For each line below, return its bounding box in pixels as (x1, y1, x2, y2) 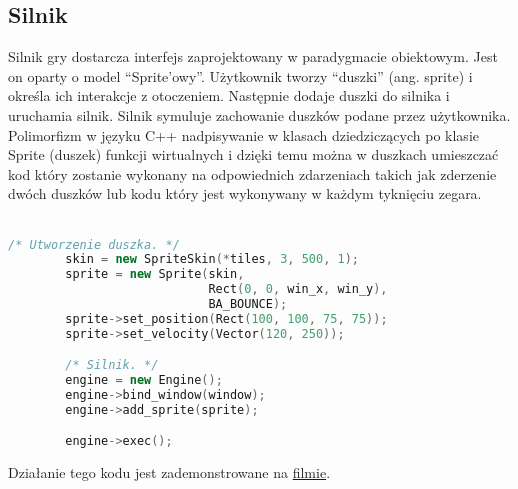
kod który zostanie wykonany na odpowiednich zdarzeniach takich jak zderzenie (8, 163, 497, 184)
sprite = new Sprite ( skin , (65, 267, 245, 282)
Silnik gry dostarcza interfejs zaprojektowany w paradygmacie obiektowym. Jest (8, 46, 498, 67)
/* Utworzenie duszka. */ (8, 237, 180, 252)
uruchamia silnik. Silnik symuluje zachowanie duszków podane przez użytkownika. (8, 104, 511, 125)
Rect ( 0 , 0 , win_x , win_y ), (208, 282, 388, 297)
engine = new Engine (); (65, 373, 223, 388)
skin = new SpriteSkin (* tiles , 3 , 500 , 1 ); (65, 252, 359, 267)
